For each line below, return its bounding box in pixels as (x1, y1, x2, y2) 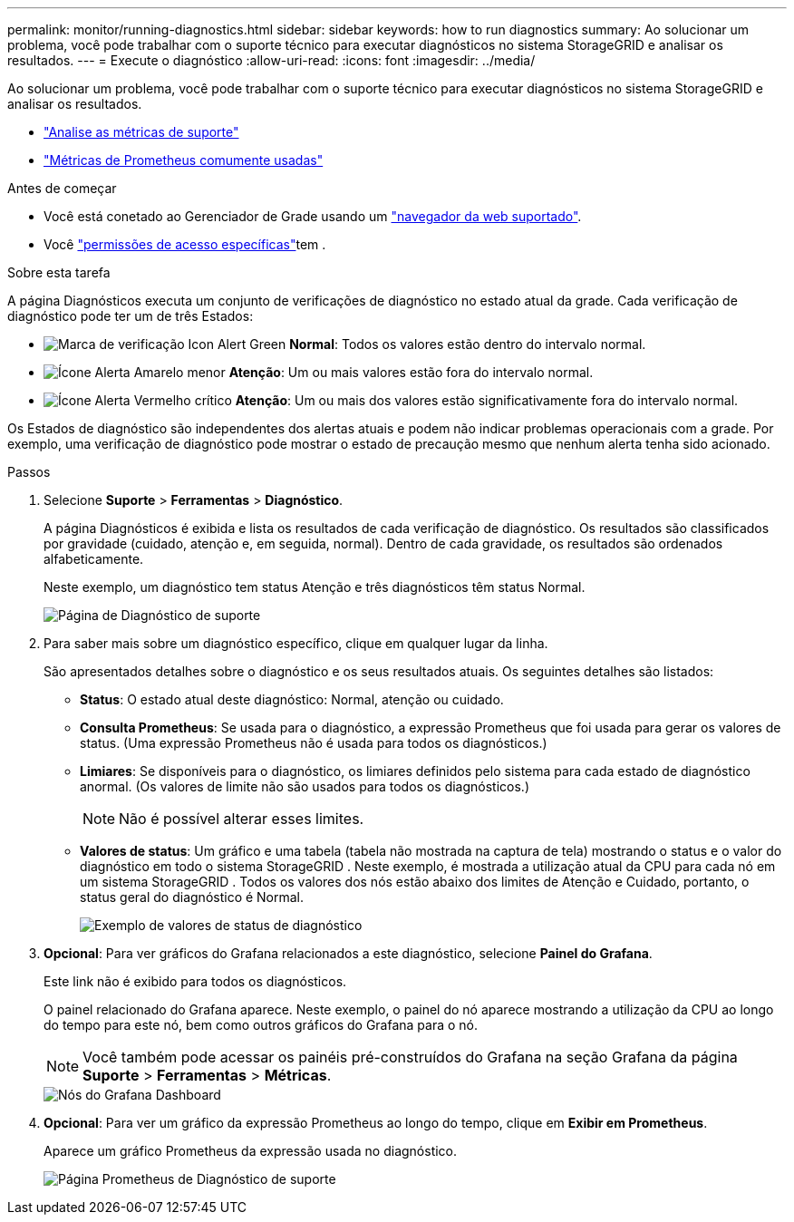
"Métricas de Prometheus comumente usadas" (44, 152, 324, 168)
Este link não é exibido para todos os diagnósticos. (44, 974, 347, 989)
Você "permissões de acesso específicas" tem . (44, 237, 326, 252)
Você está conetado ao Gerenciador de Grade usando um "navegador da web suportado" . (44, 209, 582, 224)
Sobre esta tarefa (7, 265, 111, 280)
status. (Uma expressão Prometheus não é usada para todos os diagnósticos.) (80, 735, 547, 751)
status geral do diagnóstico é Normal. (80, 889, 305, 905)
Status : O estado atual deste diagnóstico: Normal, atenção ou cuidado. (80, 692, 504, 707)
